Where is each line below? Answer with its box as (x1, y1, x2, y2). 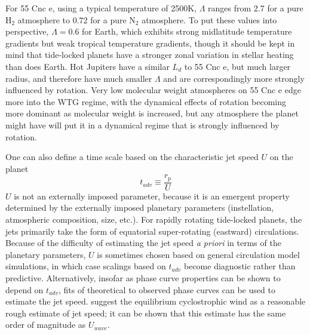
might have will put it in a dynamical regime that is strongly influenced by (5, 118, 280, 131)
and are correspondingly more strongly (163, 72, 305, 84)
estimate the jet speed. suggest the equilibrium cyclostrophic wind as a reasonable (5, 295, 306, 308)
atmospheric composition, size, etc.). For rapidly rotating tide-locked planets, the (5, 213, 302, 225)
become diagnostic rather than (184, 260, 296, 272)
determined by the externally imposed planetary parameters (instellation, (5, 201, 274, 214)
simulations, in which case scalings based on (5, 260, 166, 272)
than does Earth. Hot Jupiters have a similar (5, 60, 170, 72)
